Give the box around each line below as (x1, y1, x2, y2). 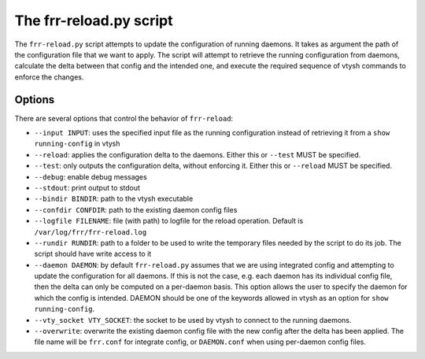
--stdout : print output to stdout (34, 183, 141, 192)
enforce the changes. (14, 72, 84, 82)
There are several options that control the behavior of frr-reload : (14, 113, 234, 123)
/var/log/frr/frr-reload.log (34, 228, 147, 236)
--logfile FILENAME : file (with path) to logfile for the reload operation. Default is (34, 217, 304, 226)
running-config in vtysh (34, 139, 121, 149)
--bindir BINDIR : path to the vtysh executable (34, 194, 194, 204)
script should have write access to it (34, 249, 152, 259)
